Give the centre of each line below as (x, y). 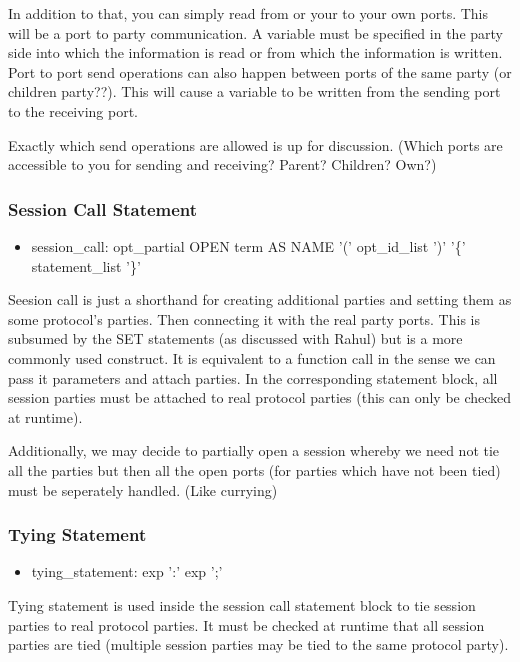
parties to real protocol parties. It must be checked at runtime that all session (246, 624)
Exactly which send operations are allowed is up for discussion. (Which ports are (255, 144)
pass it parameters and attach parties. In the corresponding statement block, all (253, 377)
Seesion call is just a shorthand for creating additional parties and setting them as (260, 299)
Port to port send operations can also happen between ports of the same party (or (260, 71)
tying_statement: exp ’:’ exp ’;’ (127, 571)
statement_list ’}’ (86, 265)
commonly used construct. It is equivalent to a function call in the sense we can (252, 357)
